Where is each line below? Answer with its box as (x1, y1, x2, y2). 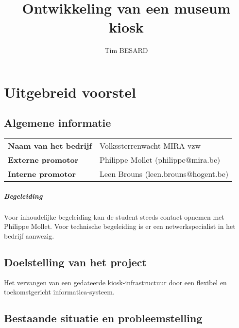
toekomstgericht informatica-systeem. (4, 287, 115, 297)
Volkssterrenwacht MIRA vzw (99, 140, 201, 152)
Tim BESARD (104, 45, 148, 55)
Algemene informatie (4, 115, 111, 130)
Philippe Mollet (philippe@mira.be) (99, 154, 221, 166)
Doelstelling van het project (4, 255, 147, 270)
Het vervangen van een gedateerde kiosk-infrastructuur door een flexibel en (4, 277, 227, 287)
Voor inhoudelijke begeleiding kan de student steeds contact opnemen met (4, 211, 224, 222)
